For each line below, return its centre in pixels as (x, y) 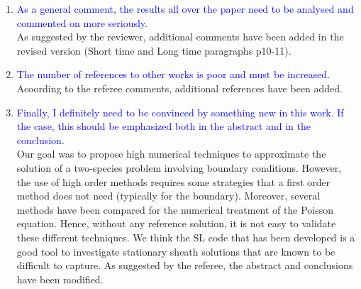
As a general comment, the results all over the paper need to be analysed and (185, 9)
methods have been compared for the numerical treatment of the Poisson (175, 209)
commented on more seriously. (82, 22)
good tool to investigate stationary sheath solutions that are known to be (176, 251)
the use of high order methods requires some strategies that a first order (173, 181)
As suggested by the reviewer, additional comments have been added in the (180, 37)
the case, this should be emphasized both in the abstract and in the (163, 126)
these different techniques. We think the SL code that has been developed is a (186, 237)
